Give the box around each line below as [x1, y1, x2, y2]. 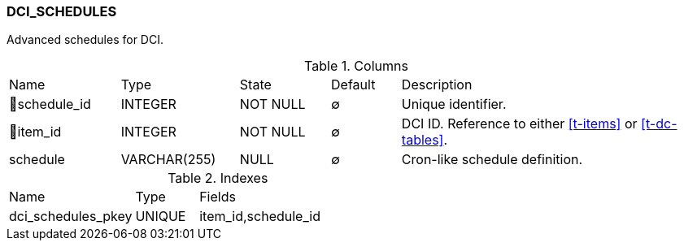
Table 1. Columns [304, 58, 408, 75]
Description [401, 76, 473, 93]
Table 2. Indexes [168, 170, 268, 187]
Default [331, 76, 376, 93]
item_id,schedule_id [199, 208, 320, 225]
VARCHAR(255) [120, 151, 216, 168]
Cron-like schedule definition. [401, 151, 583, 168]
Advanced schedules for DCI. [7, 32, 163, 47]
